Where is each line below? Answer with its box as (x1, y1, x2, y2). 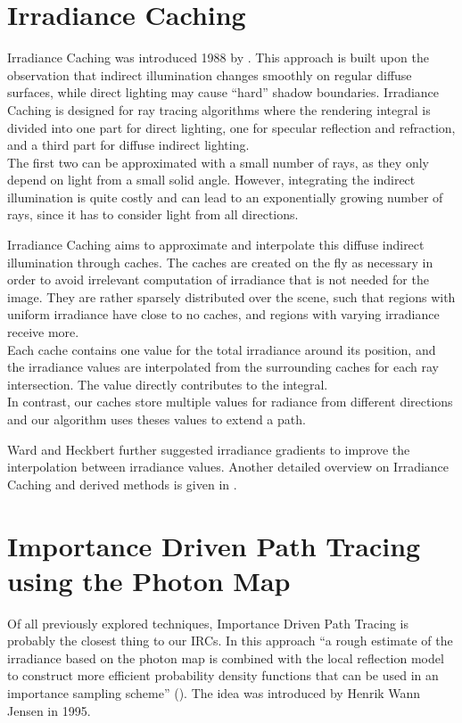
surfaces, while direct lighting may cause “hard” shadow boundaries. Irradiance (7, 83, 440, 102)
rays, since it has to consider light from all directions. (7, 205, 299, 224)
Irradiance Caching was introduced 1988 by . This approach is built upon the (7, 48, 429, 67)
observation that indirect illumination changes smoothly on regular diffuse (7, 65, 412, 84)
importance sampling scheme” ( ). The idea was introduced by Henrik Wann (7, 684, 421, 702)
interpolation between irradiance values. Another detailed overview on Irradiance (7, 457, 450, 476)
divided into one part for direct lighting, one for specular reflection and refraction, (7, 118, 456, 136)
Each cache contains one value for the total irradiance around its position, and (7, 340, 436, 358)
